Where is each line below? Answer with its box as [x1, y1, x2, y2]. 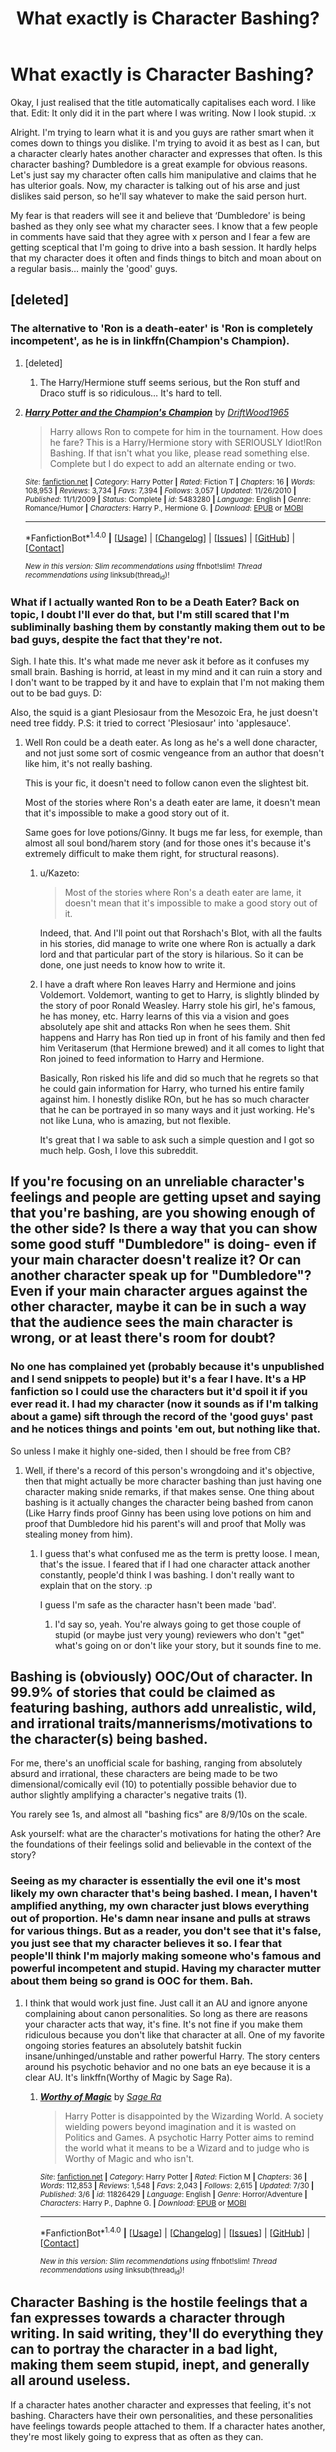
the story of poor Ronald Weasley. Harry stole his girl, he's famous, [39, 999, 317, 1011]
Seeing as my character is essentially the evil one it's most [10, 1874, 301, 1888]
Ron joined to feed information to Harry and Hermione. [39, 1052, 265, 1064]
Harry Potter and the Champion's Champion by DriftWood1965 [24, 406, 290, 418]
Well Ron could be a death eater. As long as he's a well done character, [24, 736, 318, 748]
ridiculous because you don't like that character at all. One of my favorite [24, 2028, 325, 2041]
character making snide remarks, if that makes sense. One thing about [24, 1485, 315, 1497]
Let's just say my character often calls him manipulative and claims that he [10, 168, 317, 181]
